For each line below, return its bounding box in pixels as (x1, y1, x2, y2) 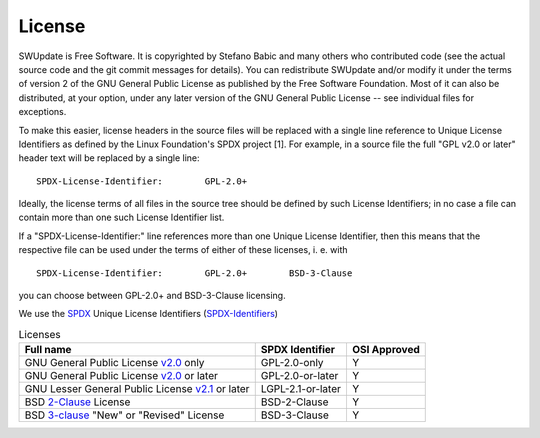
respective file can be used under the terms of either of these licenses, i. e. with (18, 244, 349, 256)
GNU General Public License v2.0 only (24, 356, 205, 370)
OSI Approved (351, 343, 420, 357)
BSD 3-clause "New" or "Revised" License (24, 408, 225, 422)
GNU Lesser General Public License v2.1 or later (24, 382, 250, 396)
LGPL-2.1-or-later (260, 382, 342, 396)
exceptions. (18, 106, 67, 118)
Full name (24, 343, 72, 357)
